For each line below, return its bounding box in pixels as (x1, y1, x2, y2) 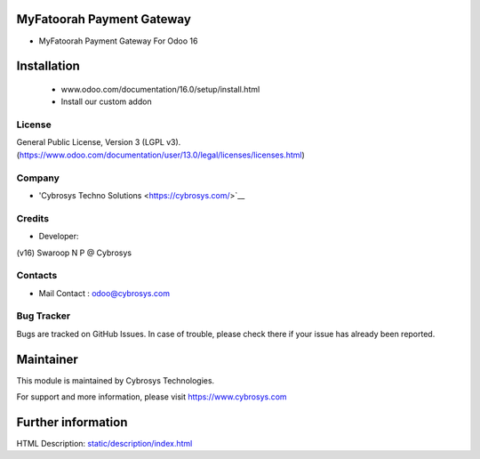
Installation (16, 59, 80, 74)
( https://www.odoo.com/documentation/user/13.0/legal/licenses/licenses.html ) (16, 149, 306, 160)
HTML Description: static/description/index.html (16, 439, 193, 448)
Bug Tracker (16, 310, 71, 322)
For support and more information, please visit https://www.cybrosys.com (16, 391, 288, 402)
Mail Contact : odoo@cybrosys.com (38, 287, 171, 298)
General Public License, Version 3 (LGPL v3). (16, 137, 181, 148)
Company (16, 172, 60, 184)
